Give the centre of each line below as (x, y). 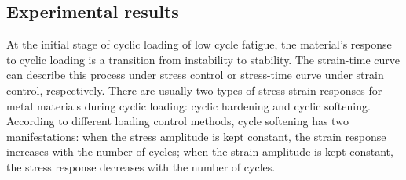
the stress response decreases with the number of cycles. (141, 166)
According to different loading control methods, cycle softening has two (177, 121)
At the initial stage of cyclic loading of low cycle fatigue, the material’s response (199, 44)
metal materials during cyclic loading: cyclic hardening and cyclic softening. (188, 105)
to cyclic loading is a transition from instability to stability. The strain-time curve (203, 59)
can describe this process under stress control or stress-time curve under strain (195, 75)
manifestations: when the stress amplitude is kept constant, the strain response (196, 136)
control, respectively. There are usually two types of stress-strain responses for (194, 90)
